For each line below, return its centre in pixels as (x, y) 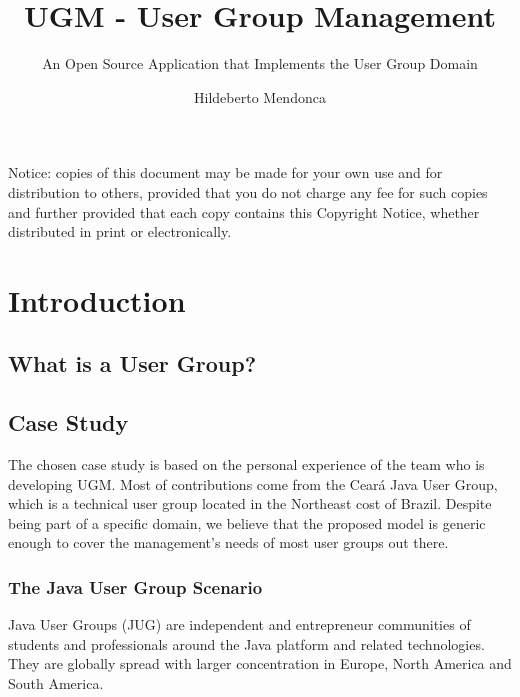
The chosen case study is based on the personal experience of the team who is (246, 464)
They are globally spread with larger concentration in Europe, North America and (260, 663)
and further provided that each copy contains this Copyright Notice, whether (244, 211)
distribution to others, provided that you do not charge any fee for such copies (248, 191)
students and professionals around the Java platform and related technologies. (246, 643)
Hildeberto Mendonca (260, 96)
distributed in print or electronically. (120, 231)
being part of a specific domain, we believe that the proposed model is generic (247, 522)
